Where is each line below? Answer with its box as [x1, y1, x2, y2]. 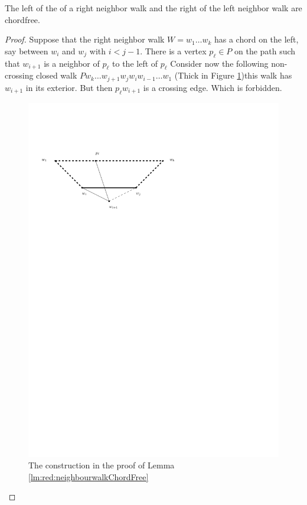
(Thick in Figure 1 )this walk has [174, 69, 292, 82]
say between [5, 44, 48, 57]
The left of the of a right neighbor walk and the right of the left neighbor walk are [5, 2, 302, 14]
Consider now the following [170, 57, 269, 69]
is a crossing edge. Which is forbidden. [143, 81, 282, 93]
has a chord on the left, [214, 33, 299, 45]
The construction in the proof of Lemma [28, 459, 175, 471]
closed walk [36, 69, 77, 82]
